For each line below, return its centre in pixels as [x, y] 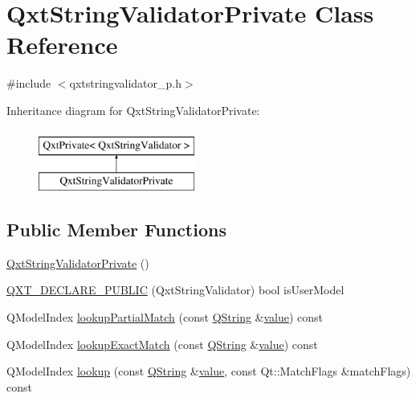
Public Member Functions [116, 230]
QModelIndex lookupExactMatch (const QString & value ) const [162, 344]
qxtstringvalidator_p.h [125, 83]
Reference [62, 45]
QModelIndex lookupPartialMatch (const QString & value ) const [165, 317]
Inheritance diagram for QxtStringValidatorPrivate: [133, 110]
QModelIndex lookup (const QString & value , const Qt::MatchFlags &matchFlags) [209, 371]
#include [29, 83]
